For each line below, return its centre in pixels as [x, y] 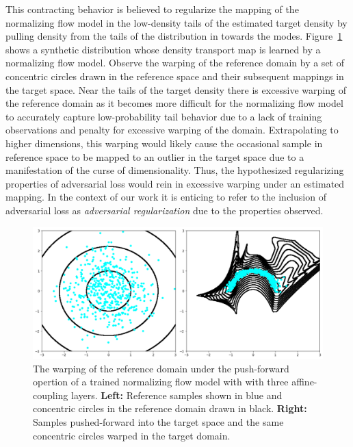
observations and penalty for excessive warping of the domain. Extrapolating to [172, 130]
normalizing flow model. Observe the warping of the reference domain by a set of [175, 63]
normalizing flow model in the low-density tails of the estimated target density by [176, 22]
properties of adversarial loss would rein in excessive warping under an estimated [175, 183]
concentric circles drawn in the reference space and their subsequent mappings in [175, 76]
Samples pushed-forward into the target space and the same [158, 422]
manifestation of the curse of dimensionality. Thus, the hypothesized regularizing [175, 170]
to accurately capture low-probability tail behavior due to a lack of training [164, 116]
